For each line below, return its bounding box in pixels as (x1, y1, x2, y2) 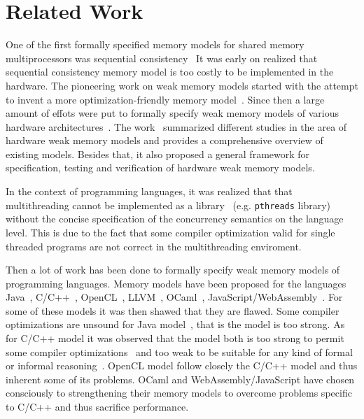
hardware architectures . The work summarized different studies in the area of (6, 119, 347, 134)
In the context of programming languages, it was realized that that (6, 184, 293, 199)
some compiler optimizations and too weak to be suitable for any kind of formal (6, 344, 353, 359)
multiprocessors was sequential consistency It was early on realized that (6, 50, 318, 65)
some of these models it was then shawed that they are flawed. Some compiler (6, 303, 339, 318)
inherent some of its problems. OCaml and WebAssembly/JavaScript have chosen (6, 371, 355, 386)
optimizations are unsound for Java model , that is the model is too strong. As (6, 317, 345, 332)
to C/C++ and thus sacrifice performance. (6, 399, 189, 414)
